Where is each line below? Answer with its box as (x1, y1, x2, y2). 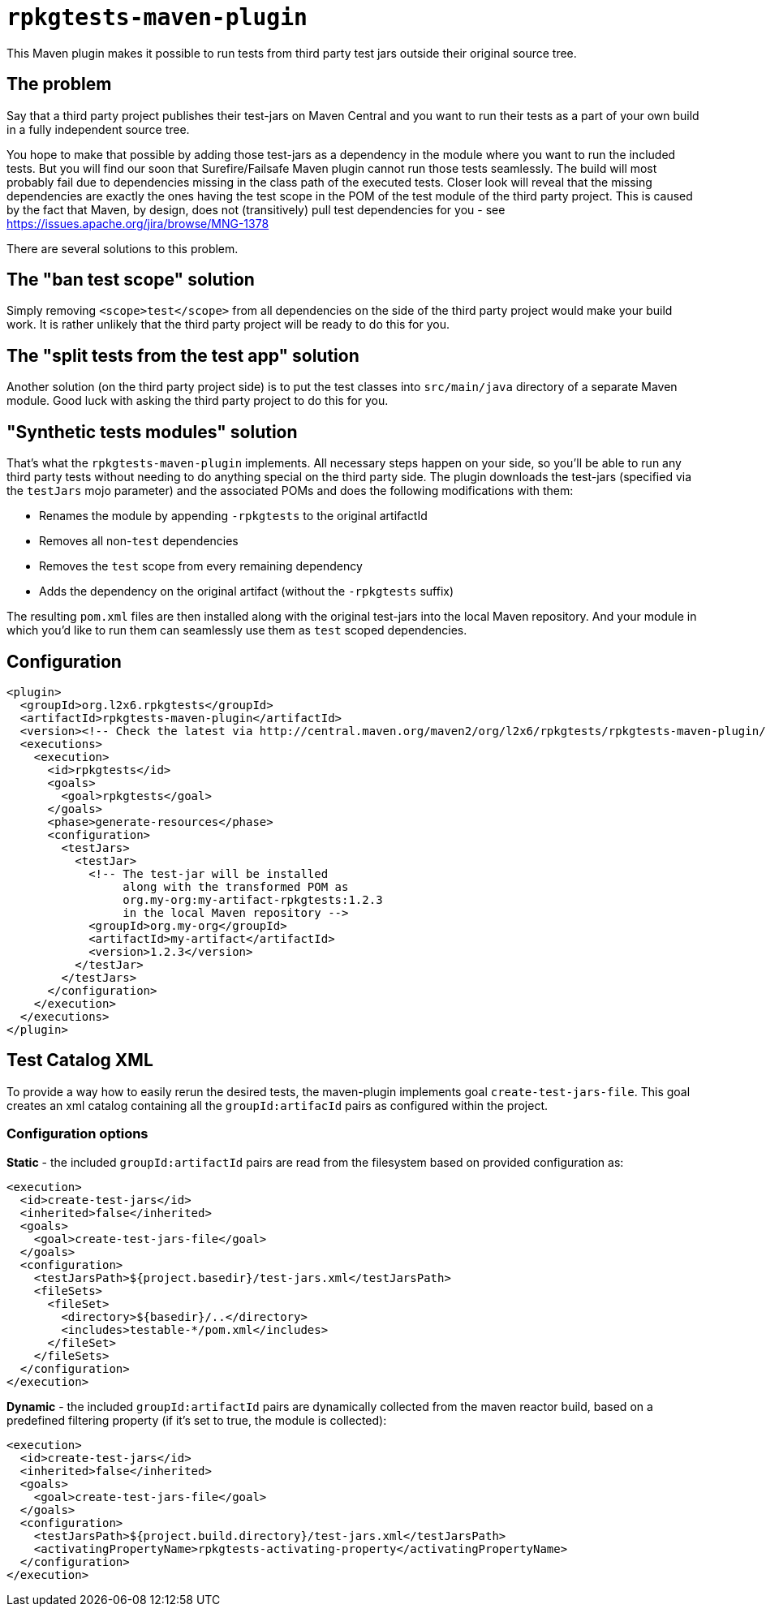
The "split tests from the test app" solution (6, 345, 359, 366)
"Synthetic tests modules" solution (6, 421, 298, 442)
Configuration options (6, 1125, 148, 1142)
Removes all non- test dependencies (39, 534, 239, 548)
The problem (6, 74, 112, 95)
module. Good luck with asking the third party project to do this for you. (6, 394, 389, 408)
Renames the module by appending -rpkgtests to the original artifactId (39, 509, 428, 523)
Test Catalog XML (6, 1050, 153, 1071)
